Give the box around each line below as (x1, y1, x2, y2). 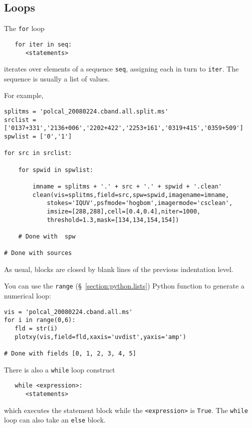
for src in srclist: (4, 149, 72, 157)
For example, (4, 90, 44, 100)
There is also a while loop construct (4, 364, 115, 374)
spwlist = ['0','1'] (4, 132, 72, 140)
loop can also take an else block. (4, 414, 106, 425)
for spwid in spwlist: (18, 166, 93, 173)
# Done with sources (4, 249, 72, 257)
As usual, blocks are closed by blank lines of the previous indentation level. (4, 263, 234, 274)
